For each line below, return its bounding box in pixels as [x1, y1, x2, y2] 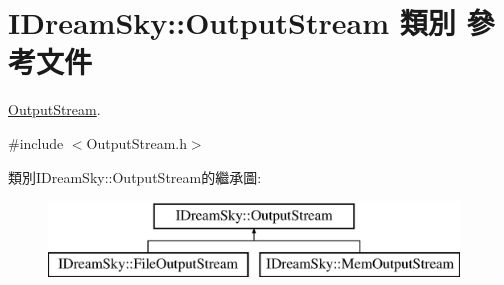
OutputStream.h [86, 132, 187, 153]
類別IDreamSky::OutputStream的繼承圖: [8, 166, 262, 187]
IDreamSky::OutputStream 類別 [8, 2, 456, 43]
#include [8, 132, 64, 153]
